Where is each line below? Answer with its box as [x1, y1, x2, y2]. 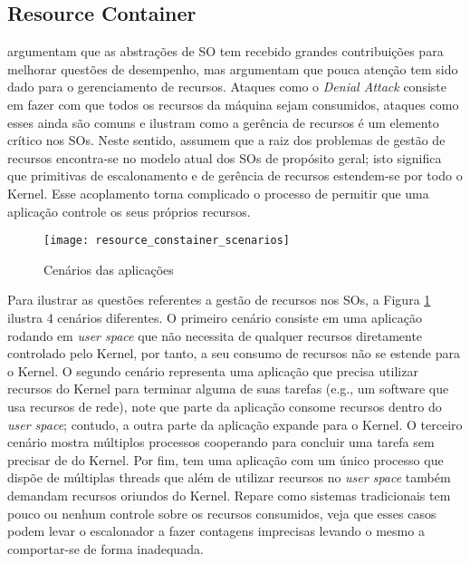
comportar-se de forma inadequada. [7, 539, 204, 558]
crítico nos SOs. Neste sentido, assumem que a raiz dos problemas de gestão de [7, 131, 446, 150]
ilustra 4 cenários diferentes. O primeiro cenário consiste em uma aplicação [7, 307, 422, 326]
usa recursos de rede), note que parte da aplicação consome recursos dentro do [7, 396, 442, 415]
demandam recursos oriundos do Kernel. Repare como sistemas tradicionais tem [7, 485, 451, 504]
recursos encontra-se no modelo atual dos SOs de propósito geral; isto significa [7, 148, 442, 167]
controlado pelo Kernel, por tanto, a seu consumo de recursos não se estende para [7, 344, 460, 363]
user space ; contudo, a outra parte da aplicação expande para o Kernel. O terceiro [7, 414, 463, 433]
